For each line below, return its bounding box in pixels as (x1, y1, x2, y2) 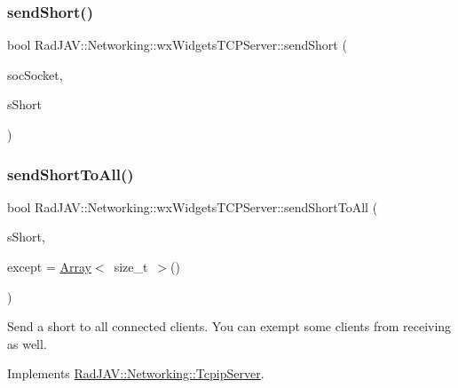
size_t (114, 257, 148, 275)
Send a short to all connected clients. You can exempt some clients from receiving (7, 317, 452, 336)
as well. (7, 334, 47, 352)
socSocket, (7, 65, 63, 83)
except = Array (7, 257, 91, 275)
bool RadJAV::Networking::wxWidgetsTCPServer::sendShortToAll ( (7, 197, 378, 216)
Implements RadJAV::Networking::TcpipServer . (7, 364, 265, 383)
